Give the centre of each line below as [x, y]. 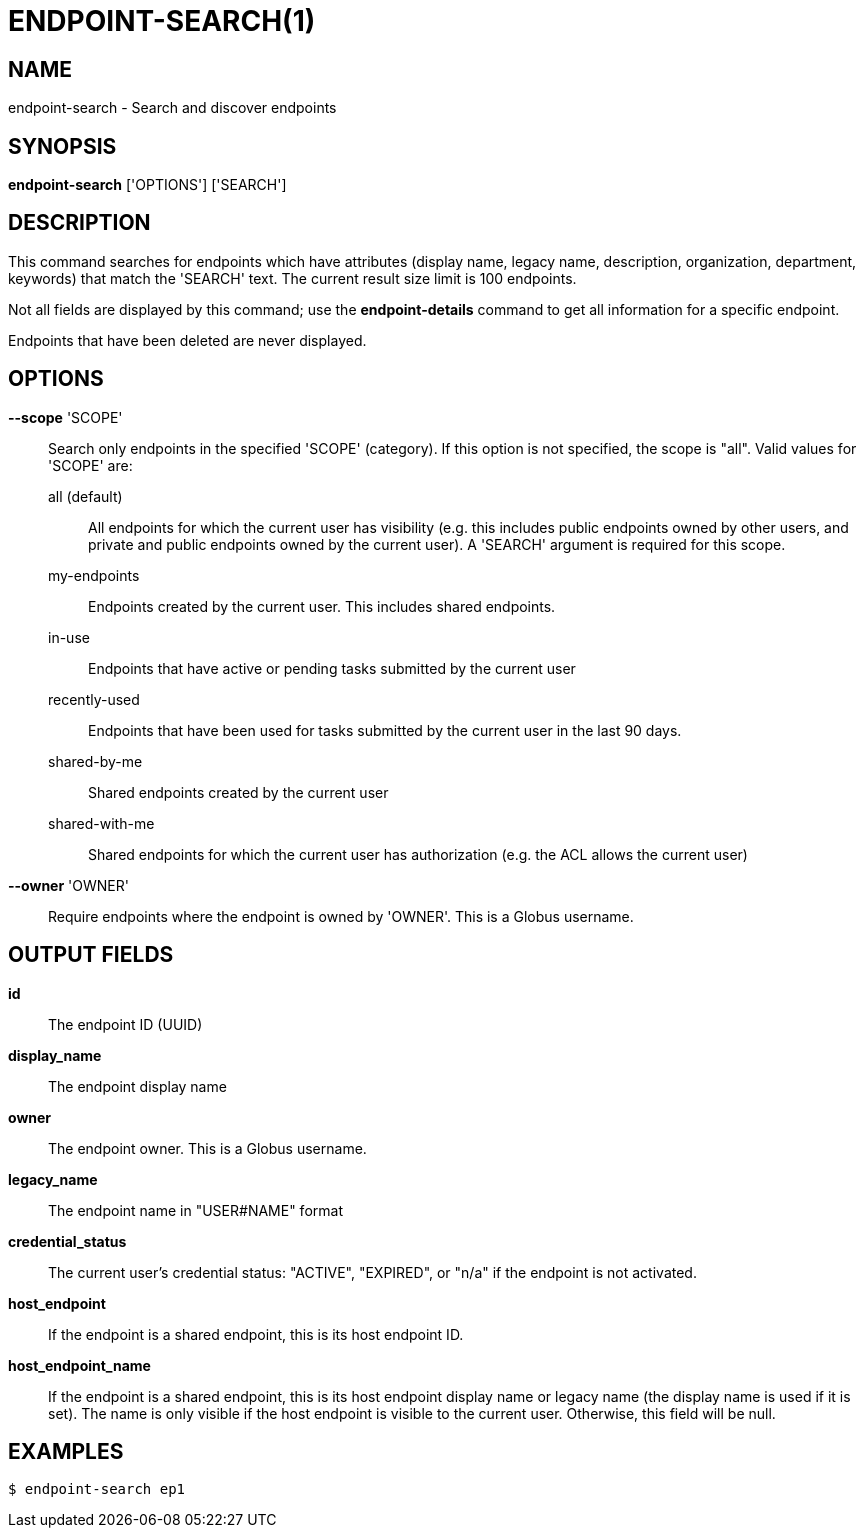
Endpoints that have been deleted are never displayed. [187, 340]
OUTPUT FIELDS [91, 955]
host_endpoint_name [79, 1365]
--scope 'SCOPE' [65, 417]
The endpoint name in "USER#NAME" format [195, 1210]
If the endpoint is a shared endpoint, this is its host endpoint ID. [256, 1334]
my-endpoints [94, 575]
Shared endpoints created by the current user [238, 792]
